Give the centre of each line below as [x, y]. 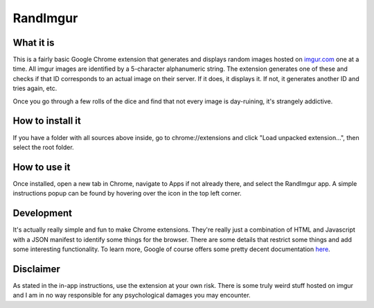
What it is [34, 43]
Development [43, 213]
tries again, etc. [35, 88]
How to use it [42, 167]
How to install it [47, 121]
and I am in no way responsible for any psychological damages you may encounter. [132, 296]
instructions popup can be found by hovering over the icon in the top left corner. [127, 194]
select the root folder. [43, 147]
